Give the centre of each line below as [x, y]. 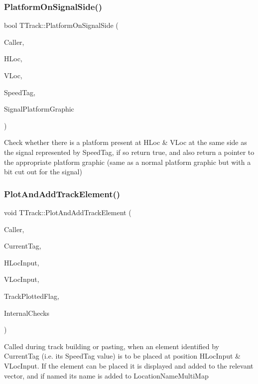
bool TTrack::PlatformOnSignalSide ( [61, 25]
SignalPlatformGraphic [39, 109]
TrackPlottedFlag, [32, 296]
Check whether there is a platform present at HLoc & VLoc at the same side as [126, 142]
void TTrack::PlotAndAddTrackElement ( [68, 212]
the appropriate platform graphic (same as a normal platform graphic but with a [128, 162]
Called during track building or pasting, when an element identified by [112, 346]
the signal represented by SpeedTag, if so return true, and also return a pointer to [129, 152]
